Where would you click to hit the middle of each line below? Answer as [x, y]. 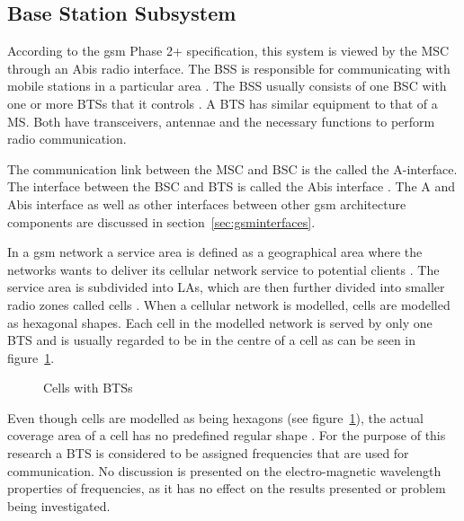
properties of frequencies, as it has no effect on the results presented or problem [227, 488]
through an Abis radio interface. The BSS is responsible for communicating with [229, 68]
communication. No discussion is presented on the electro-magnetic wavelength [224, 470]
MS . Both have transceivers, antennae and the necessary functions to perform [221, 121]
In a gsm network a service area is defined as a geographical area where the [215, 252]
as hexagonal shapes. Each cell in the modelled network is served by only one [220, 322]
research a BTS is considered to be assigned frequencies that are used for [208, 453]
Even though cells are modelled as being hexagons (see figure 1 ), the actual [215, 417]
